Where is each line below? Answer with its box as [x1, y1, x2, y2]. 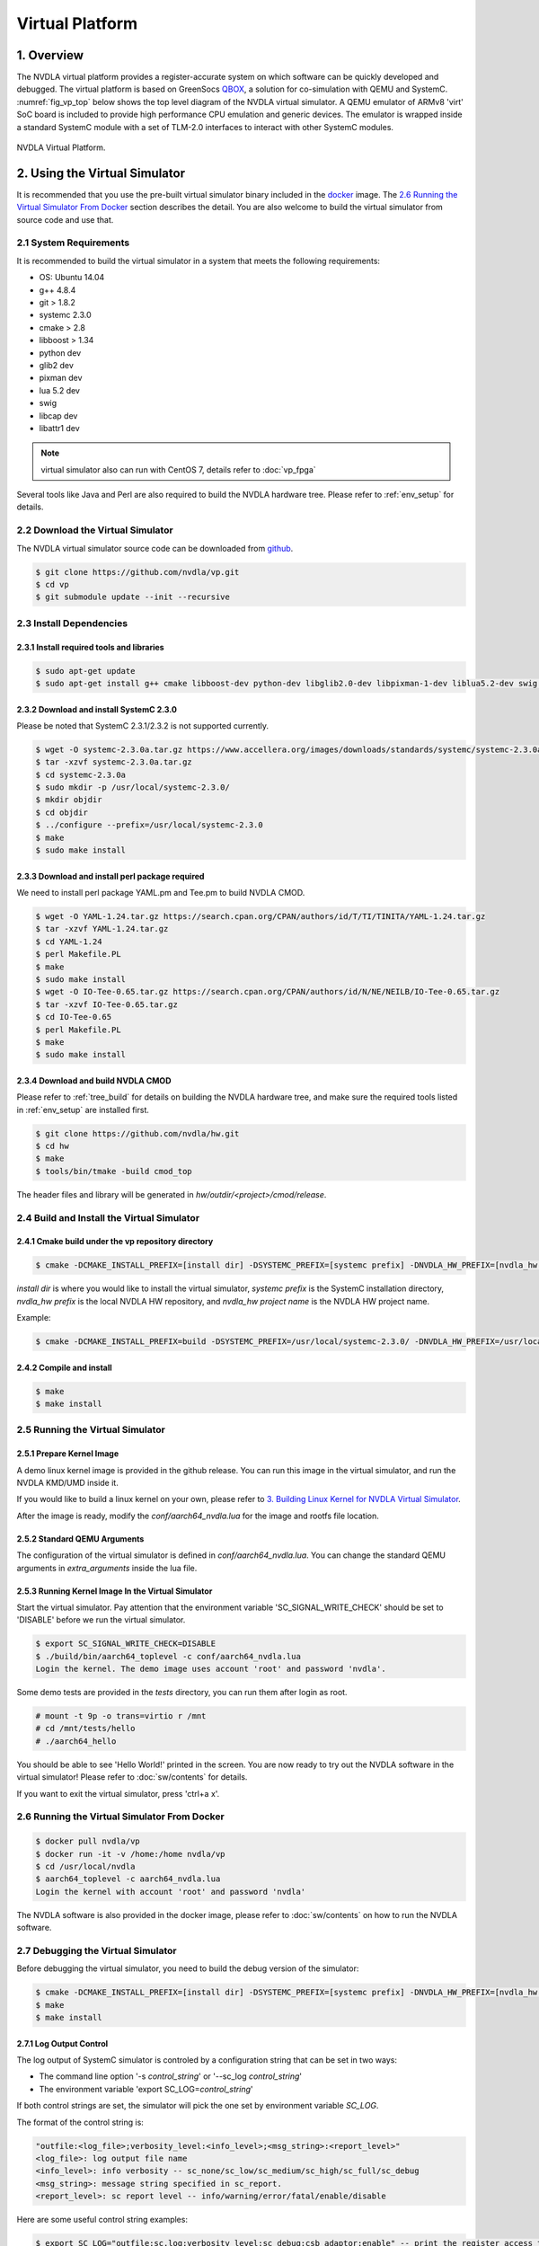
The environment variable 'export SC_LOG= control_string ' [39, 2083, 253, 2094]
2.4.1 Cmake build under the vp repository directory [16, 1236, 214, 1247]
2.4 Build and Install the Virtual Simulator [16, 1211, 200, 1224]
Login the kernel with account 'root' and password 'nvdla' [35, 1887, 306, 1897]
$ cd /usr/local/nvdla [35, 1861, 136, 1871]
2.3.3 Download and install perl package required [16, 871, 205, 881]
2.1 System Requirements [16, 236, 130, 249]
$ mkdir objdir [35, 795, 102, 805]
